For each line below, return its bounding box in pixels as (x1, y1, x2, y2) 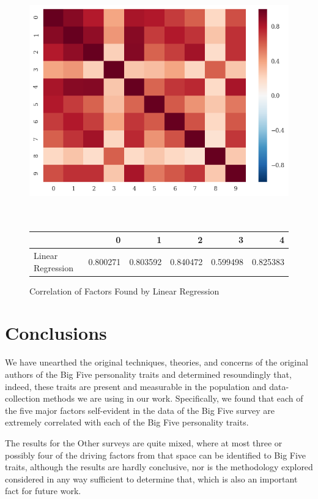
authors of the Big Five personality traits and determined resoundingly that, (5, 367, 292, 380)
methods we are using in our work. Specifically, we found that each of (43, 392, 303, 405)
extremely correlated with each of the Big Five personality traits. (5, 416, 249, 429)
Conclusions (5, 320, 107, 345)
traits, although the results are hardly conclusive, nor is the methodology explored (5, 460, 313, 473)
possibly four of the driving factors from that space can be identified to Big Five (5, 448, 306, 461)
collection (5, 392, 40, 405)
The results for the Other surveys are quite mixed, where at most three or (5, 436, 283, 449)
